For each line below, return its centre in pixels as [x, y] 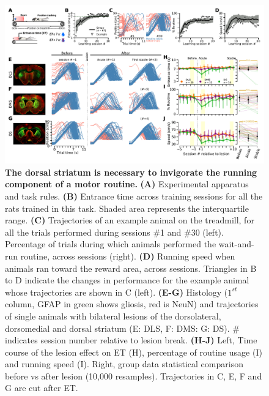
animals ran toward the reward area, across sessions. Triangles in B [131, 268]
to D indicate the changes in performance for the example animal [127, 280]
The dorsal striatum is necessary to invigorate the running [131, 172]
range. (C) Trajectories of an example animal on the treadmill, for [130, 220]
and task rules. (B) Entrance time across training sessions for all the [134, 196]
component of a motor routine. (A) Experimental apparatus [127, 184]
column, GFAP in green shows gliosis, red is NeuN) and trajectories [132, 304]
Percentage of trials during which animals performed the [111, 244]
